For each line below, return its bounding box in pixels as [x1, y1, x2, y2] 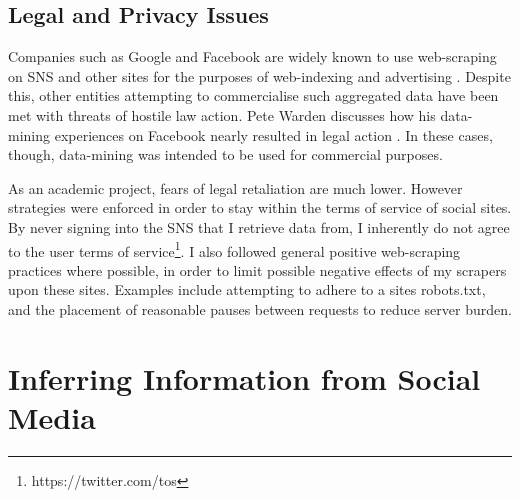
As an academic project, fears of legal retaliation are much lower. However [8, 177, 463, 198]
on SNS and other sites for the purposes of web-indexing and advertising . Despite [8, 65, 511, 86]
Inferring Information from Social [8, 357, 481, 398]
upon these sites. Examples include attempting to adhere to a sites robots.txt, [8, 279, 486, 300]
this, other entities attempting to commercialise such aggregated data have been [8, 85, 499, 106]
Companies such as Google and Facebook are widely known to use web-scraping [8, 46, 497, 67]
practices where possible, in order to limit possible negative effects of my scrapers [8, 259, 507, 280]
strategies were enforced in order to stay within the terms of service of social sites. [8, 197, 512, 218]
